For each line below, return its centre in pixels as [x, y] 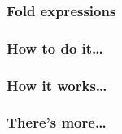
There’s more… [57, 122]
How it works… [57, 85]
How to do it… [55, 48]
